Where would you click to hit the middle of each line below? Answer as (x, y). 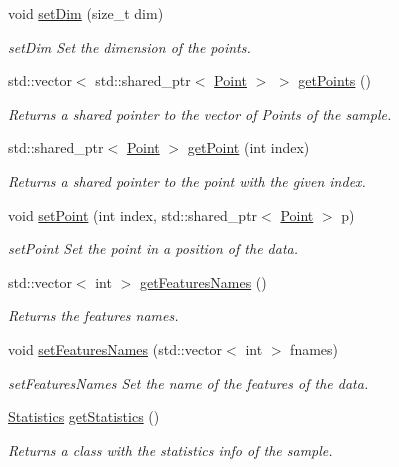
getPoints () (334, 80)
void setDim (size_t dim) (86, 13)
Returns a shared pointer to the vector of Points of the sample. (200, 113)
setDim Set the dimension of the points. (129, 46)
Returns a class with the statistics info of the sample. (170, 449)
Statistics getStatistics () (84, 416)
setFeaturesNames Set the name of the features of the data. (188, 382)
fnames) (314, 348)
